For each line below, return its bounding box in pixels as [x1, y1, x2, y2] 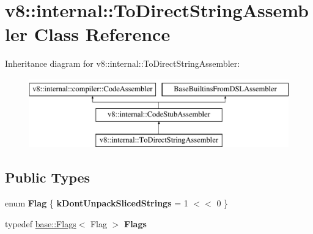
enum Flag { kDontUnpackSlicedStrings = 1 [5, 197, 188, 209]
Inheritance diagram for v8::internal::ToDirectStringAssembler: [5, 57, 240, 70]
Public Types [5, 168, 90, 187]
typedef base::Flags [5, 217, 76, 230]
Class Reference [34, 21, 171, 47]
